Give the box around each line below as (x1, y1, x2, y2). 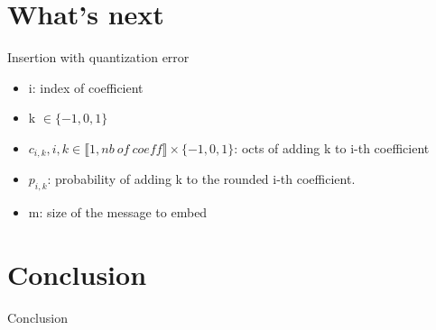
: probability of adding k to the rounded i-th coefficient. (47, 170, 356, 188)
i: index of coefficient (28, 78, 144, 96)
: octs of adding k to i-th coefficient (234, 138, 430, 157)
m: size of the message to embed (28, 203, 208, 222)
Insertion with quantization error (7, 48, 190, 67)
